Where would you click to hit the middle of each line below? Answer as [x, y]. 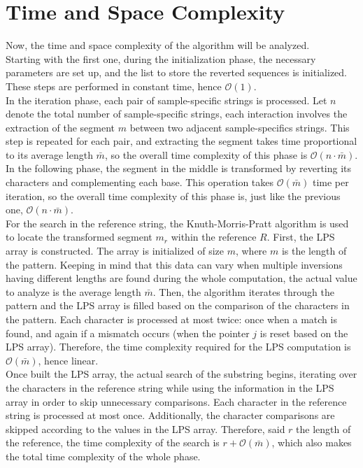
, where [251, 251]
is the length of [314, 251]
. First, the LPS [301, 237]
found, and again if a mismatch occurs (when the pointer [128, 333]
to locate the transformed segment [79, 237]
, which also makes [312, 442]
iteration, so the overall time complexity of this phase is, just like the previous [173, 196]
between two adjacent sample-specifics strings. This [240, 127]
